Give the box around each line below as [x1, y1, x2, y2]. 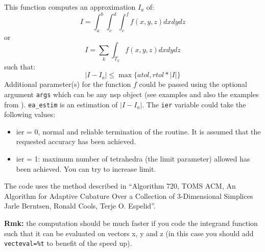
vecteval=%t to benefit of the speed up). [4, 238, 132, 248]
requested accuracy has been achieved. [16, 136, 136, 147]
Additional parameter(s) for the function [4, 79, 131, 89]
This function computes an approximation [4, 2, 136, 12]
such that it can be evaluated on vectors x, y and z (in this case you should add [4, 227, 254, 238]
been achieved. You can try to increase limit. [16, 163, 156, 174]
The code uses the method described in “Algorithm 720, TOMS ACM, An [4, 180, 236, 191]
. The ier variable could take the [142, 99, 246, 109]
